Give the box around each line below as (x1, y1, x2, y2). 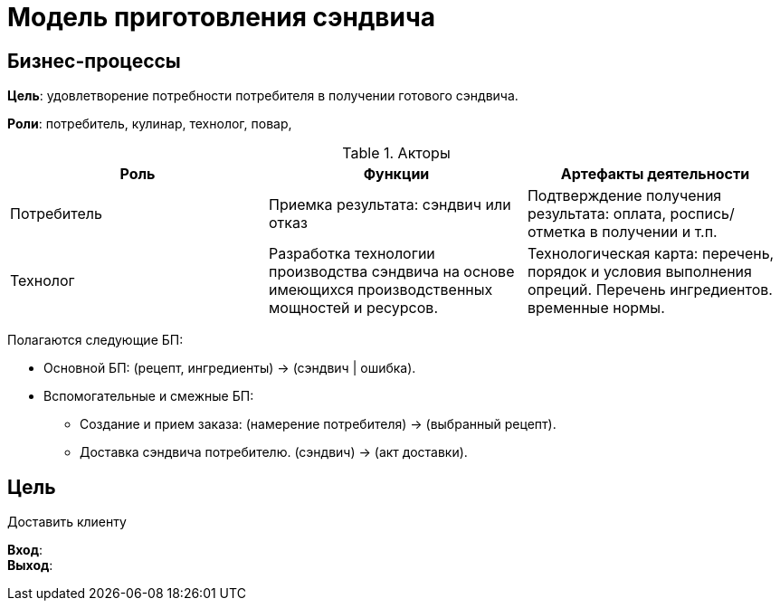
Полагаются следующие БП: (7, 332, 184, 348)
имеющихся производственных (268, 280, 493, 299)
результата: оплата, (527, 204, 667, 223)
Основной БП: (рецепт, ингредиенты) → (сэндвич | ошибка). (43, 360, 416, 376)
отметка (527, 223, 586, 242)
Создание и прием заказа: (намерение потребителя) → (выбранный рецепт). (80, 416, 556, 432)
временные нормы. (527, 299, 665, 318)
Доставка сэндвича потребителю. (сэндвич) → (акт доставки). (80, 444, 468, 461)
